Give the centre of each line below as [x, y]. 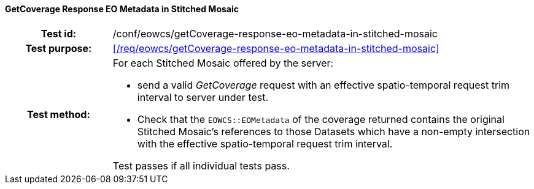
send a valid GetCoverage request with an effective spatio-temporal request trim [323, 85]
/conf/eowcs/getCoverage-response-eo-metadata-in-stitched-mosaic [275, 33]
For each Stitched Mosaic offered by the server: [223, 63]
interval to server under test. [203, 97]
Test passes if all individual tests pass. [201, 165]
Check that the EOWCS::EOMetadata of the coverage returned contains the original [321, 119]
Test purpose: [59, 48]
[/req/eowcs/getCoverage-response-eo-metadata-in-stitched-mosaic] [276, 48]
